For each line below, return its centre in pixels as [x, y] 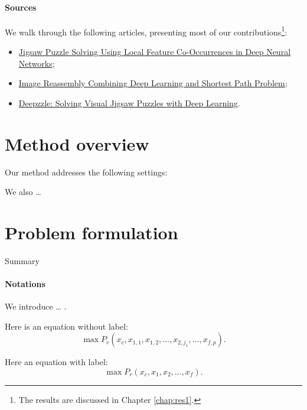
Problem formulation [92, 232]
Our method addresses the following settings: [86, 172]
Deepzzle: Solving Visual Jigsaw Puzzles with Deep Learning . [129, 102]
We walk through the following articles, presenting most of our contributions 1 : [146, 31]
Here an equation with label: [56, 362]
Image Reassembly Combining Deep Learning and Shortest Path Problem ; [153, 83]
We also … [23, 192]
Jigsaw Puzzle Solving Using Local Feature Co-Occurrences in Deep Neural [155, 52]
